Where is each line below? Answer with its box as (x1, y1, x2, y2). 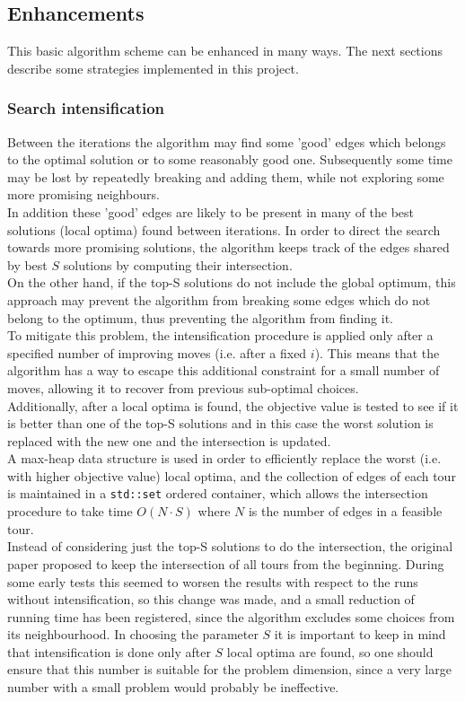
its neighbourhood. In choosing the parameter (7, 625, 259, 644)
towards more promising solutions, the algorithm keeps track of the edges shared (7, 238, 450, 257)
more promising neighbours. (7, 185, 160, 204)
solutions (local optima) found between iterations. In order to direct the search (7, 220, 441, 239)
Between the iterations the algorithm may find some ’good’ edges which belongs (7, 132, 446, 151)
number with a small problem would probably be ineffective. (7, 678, 339, 697)
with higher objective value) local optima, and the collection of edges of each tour (7, 466, 456, 485)
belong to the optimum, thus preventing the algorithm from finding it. (7, 308, 393, 327)
